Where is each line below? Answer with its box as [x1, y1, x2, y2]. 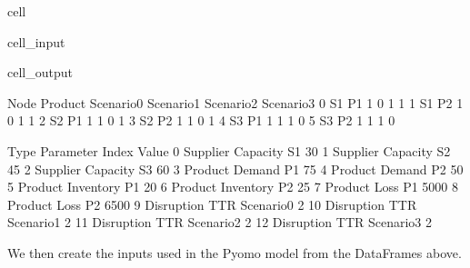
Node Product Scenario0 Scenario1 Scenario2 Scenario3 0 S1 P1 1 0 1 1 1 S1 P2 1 [7, 93, 464, 112]
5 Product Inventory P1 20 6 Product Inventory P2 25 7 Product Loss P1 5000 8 [7, 177, 459, 196]
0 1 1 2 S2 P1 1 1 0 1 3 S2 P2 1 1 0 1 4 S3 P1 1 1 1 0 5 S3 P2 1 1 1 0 [7, 111, 395, 130]
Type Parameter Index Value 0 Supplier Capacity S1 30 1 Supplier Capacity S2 [7, 141, 451, 160]
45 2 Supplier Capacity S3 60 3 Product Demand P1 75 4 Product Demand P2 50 [7, 159, 464, 178]
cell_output [7, 63, 73, 82]
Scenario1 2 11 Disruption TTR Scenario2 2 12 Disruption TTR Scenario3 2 [7, 213, 433, 232]
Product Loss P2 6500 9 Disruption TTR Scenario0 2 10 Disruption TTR [7, 194, 417, 213]
